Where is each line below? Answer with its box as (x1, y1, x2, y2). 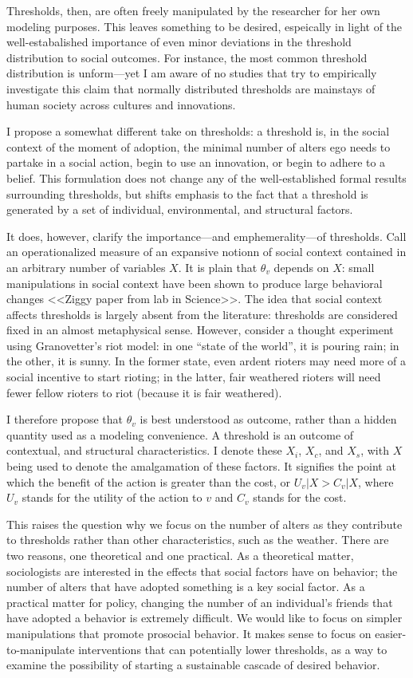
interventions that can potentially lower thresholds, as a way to (78, 641, 387, 657)
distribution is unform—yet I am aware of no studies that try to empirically (6, 65, 377, 81)
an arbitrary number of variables (6, 258, 166, 275)
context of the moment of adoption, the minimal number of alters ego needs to (6, 138, 391, 155)
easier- (375, 625, 407, 641)
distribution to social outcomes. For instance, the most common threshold (6, 49, 368, 65)
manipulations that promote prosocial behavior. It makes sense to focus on (6, 625, 372, 641)
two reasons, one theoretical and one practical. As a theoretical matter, (6, 547, 354, 563)
